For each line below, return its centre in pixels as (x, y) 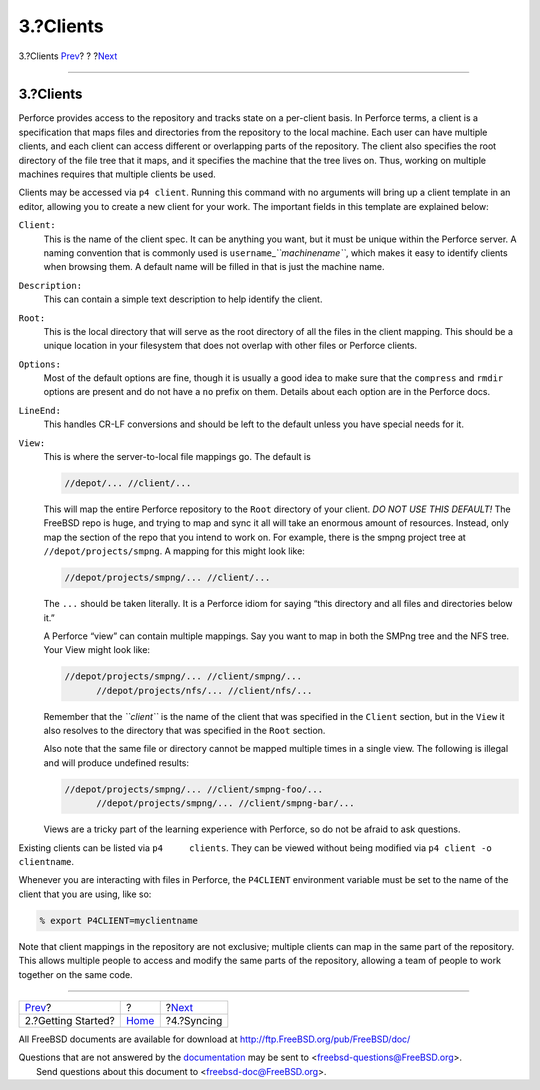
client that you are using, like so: (85, 894)
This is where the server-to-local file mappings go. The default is (177, 457)
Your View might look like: (96, 650)
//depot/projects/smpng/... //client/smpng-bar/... (225, 803)
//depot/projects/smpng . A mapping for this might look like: (174, 551)
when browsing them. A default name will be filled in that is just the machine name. (214, 267)
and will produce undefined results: (116, 762)
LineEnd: (40, 410)
